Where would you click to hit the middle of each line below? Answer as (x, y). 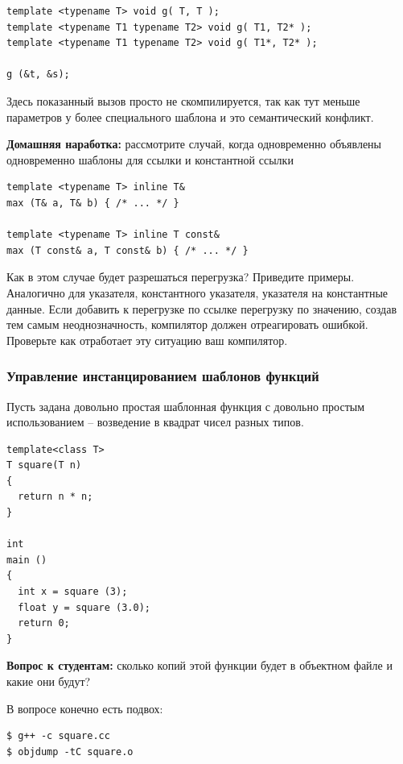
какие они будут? (49, 681)
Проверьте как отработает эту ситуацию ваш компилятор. (147, 340)
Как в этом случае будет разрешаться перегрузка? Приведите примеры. (181, 277)
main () (27, 560)
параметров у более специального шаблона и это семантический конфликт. (190, 116)
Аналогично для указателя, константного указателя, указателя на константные (197, 292)
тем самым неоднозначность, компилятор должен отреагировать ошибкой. (187, 324)
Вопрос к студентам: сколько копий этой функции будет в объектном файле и (199, 665)
